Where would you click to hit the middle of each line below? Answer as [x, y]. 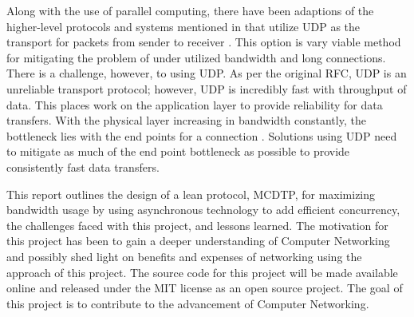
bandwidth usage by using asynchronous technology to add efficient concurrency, [203, 210]
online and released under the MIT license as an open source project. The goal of [205, 288]
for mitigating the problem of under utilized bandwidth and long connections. [196, 57]
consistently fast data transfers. [83, 166]
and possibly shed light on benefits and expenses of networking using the [184, 256]
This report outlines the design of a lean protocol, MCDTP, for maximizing [191, 194]
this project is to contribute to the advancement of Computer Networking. [188, 303]
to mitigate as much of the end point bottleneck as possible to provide [178, 151]
